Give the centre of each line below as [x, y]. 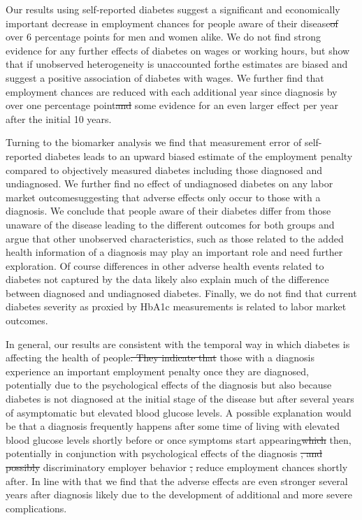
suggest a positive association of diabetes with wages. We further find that [165, 77]
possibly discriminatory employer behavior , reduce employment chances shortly [177, 467]
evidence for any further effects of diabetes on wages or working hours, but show [178, 50]
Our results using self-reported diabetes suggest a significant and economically [173, 9]
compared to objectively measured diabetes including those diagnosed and [164, 169]
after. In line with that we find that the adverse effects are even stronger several [177, 481]
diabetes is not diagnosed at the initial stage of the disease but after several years [180, 399]
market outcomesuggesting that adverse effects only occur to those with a [163, 197]
